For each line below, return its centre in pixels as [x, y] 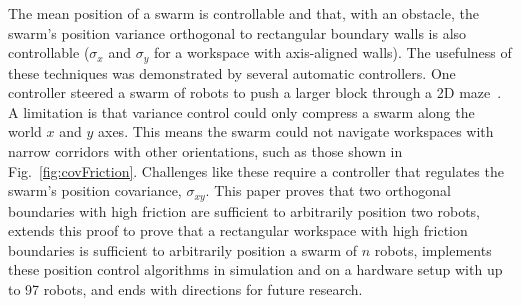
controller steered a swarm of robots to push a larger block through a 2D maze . [255, 92]
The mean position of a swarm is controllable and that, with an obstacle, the [243, 13]
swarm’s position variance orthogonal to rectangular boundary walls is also [237, 32]
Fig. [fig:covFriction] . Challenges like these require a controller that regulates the [256, 170]
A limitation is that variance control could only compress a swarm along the [241, 111]
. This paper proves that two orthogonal [328, 190]
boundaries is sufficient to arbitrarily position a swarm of [183, 249]
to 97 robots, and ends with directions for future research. [185, 289]
